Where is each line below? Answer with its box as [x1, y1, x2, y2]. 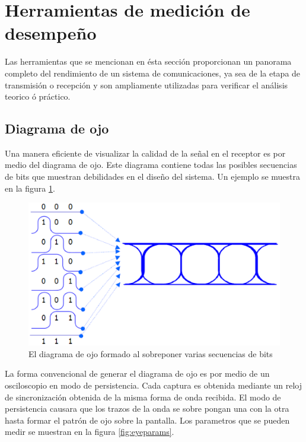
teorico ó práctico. [5, 90, 71, 103]
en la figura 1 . [5, 182, 55, 194]
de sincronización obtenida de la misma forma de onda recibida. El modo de [5, 390, 281, 403]
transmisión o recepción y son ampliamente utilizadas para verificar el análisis [5, 78, 288, 91]
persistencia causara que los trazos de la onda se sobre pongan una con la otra [5, 402, 289, 415]
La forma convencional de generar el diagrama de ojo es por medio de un [5, 367, 270, 380]
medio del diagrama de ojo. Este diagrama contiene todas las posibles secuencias [5, 158, 297, 171]
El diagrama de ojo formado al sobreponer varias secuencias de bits [28, 347, 273, 360]
